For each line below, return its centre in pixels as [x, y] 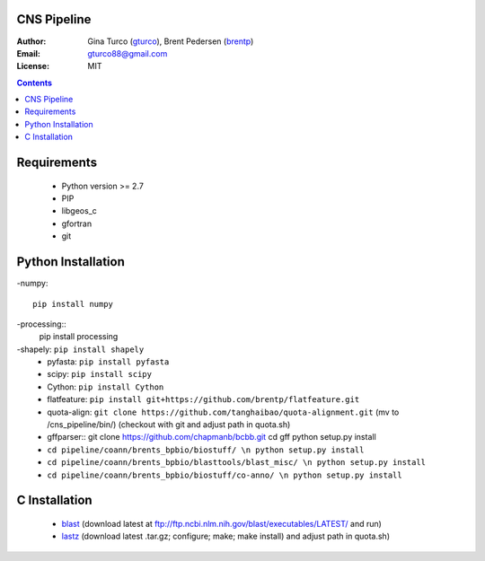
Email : [28, 53]
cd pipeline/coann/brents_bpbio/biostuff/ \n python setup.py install [206, 450]
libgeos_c [79, 211]
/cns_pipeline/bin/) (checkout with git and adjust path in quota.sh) [169, 425]
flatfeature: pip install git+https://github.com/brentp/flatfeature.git [203, 399]
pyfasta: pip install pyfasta [108, 362]
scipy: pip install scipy [100, 374]
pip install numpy [73, 304]
